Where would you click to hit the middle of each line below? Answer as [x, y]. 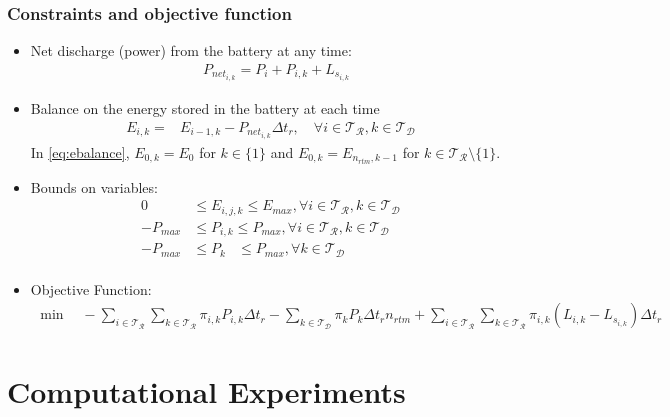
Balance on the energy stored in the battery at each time [205, 107]
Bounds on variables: [94, 186]
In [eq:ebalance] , [80, 151]
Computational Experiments [206, 390]
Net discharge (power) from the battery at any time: [191, 50]
